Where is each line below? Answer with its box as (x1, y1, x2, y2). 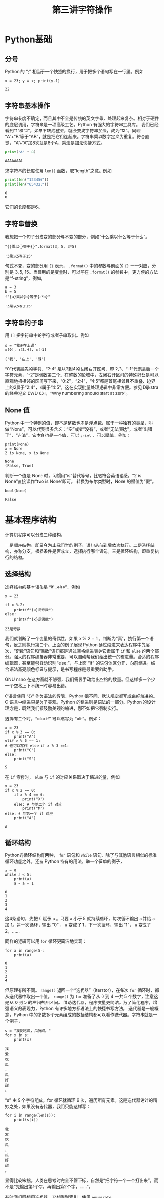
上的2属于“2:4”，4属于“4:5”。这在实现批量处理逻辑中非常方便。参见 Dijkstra (5, 384, 159, 390)
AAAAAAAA (5, 158, 23, 163)
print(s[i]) (14, 1117, 38, 1122)
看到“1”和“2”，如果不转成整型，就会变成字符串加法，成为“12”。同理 (5, 128, 141, 133)
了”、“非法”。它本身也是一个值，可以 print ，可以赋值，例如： (5, 432, 131, 438)
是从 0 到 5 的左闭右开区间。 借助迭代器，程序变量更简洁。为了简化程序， (5, 1000, 153, 1005)
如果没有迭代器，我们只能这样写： (21, 1103, 91, 1110)
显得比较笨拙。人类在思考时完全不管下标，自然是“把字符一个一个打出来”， (5, 1177, 155, 1183)
